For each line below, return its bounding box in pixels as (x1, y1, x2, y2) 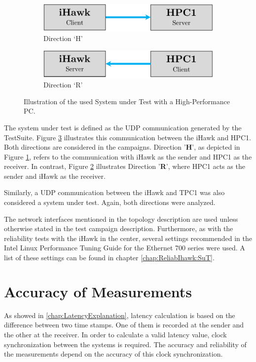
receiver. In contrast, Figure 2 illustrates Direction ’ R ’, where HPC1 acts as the (4, 161, 245, 171)
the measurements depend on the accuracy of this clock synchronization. (4, 349, 223, 359)
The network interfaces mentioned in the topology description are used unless (4, 213, 238, 224)
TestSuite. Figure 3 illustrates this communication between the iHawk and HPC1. (4, 132, 251, 142)
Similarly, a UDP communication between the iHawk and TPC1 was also (4, 187, 225, 198)
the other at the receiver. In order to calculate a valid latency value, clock (4, 329, 227, 339)
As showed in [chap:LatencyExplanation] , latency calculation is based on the (4, 310, 235, 320)
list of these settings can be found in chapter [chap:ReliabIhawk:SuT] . (4, 252, 215, 263)
